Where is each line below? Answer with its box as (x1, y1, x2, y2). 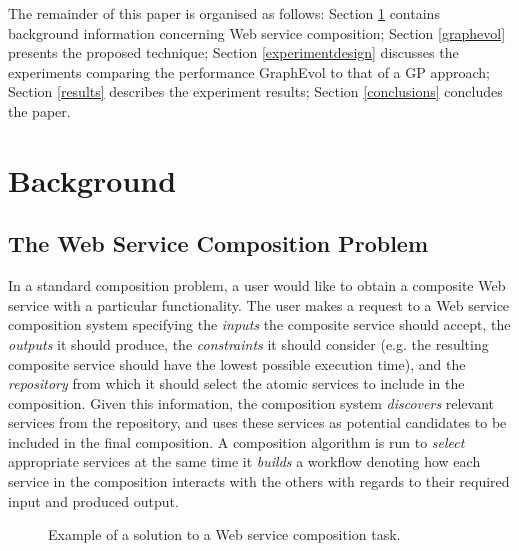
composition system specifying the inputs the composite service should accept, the (8, 314, 511, 335)
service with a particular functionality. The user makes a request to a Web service (8, 294, 510, 315)
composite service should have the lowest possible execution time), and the (8, 353, 466, 374)
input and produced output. (8, 490, 179, 511)
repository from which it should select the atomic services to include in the (8, 373, 465, 394)
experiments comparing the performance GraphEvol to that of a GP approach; (8, 61, 490, 82)
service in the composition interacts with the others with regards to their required (8, 471, 510, 492)
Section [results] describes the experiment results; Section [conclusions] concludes (8, 81, 503, 102)
